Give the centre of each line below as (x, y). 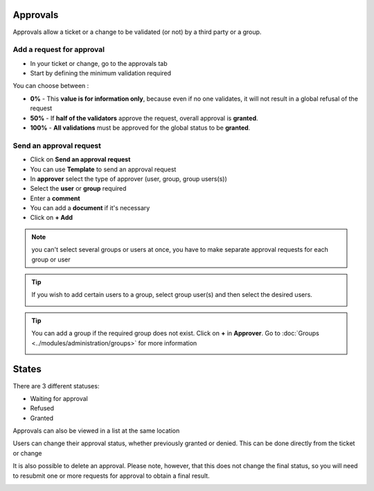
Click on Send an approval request (80, 160)
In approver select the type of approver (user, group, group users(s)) (129, 179)
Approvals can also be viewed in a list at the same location (96, 431)
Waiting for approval (59, 398)
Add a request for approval (59, 50)
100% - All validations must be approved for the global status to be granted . (140, 128)
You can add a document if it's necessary (90, 208)
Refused (42, 408)
